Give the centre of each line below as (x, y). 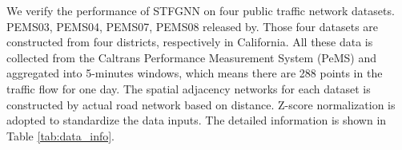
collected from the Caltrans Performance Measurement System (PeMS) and (192, 57)
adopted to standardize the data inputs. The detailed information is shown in (197, 120)
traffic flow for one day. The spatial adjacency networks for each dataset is (189, 88)
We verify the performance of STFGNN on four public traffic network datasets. (201, 10)
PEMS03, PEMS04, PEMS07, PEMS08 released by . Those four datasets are (193, 26)
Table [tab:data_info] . (61, 135)
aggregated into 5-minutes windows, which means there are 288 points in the (195, 73)
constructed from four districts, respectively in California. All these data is (190, 42)
